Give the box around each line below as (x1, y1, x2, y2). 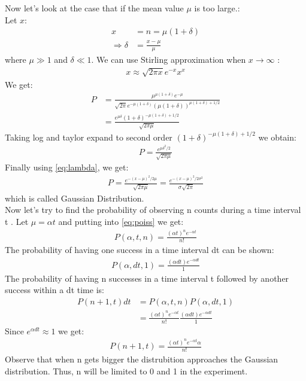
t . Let (5, 215, 29, 228)
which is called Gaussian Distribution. (5, 191, 144, 204)
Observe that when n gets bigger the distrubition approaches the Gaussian (5, 353, 278, 365)
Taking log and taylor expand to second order (5, 130, 172, 143)
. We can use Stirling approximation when (91, 53, 246, 66)
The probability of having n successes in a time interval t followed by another (5, 272, 289, 284)
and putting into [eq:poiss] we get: (58, 215, 184, 228)
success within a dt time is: (5, 284, 104, 296)
